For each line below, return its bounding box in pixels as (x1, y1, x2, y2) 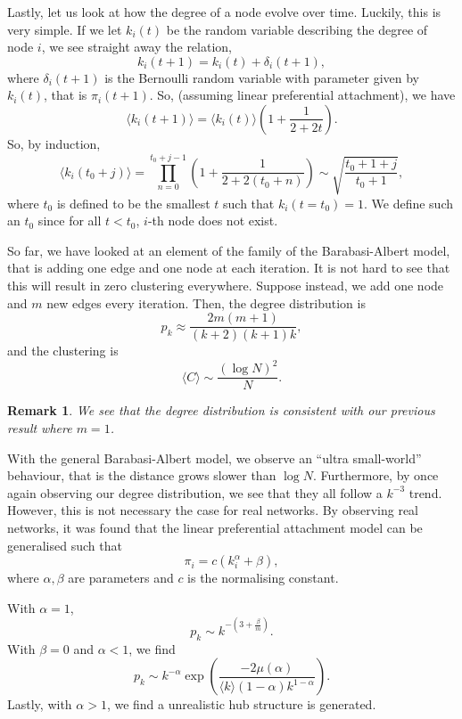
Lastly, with (7, 695, 72, 714)
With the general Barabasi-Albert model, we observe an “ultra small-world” (7, 448, 422, 467)
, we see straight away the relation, (41, 37, 232, 56)
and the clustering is (7, 341, 119, 360)
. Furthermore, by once (313, 466, 439, 485)
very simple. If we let (7, 20, 122, 38)
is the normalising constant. (187, 568, 339, 587)
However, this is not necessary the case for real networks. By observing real (7, 501, 418, 519)
